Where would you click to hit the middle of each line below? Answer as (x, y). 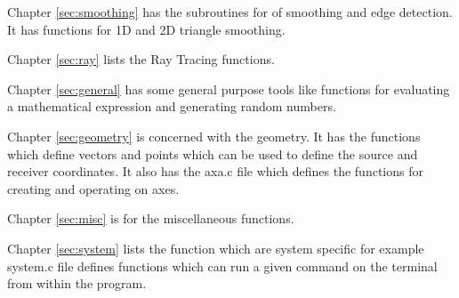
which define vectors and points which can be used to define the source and (213, 153)
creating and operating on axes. (93, 188)
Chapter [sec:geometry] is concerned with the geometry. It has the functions (214, 136)
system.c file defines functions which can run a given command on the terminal (222, 266)
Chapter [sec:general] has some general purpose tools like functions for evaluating (229, 89)
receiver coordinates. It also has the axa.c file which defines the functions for (215, 171)
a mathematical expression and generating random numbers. (172, 106)
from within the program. (77, 283)
